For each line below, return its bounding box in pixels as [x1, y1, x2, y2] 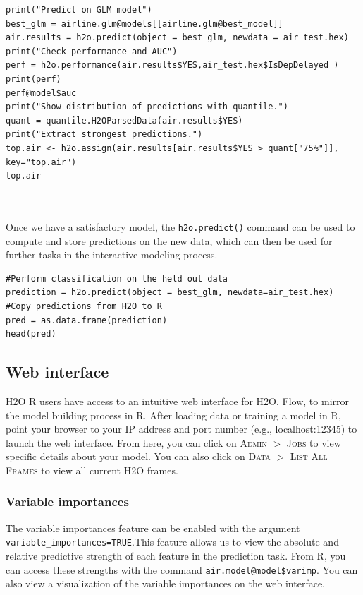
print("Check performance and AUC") [6, 46, 178, 56]
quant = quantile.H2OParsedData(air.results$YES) [6, 115, 243, 126]
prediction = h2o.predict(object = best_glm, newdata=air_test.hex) [6, 287, 334, 298]
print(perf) [6, 73, 61, 84]
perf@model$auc [6, 88, 77, 98]
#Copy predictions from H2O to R [6, 301, 162, 311]
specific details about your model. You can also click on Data [6, 449, 271, 464]
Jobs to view [286, 435, 341, 450]
